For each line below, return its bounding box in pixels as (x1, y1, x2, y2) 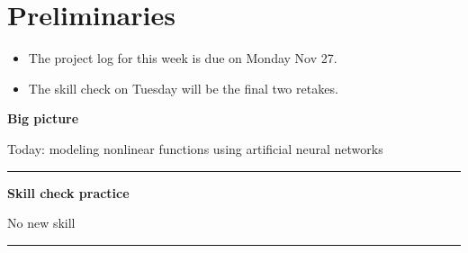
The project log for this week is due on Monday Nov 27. (28, 49, 337, 68)
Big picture (7, 109, 79, 128)
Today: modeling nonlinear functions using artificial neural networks (7, 139, 383, 158)
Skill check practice (7, 183, 130, 202)
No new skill (7, 213, 76, 232)
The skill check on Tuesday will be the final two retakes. (28, 78, 338, 97)
